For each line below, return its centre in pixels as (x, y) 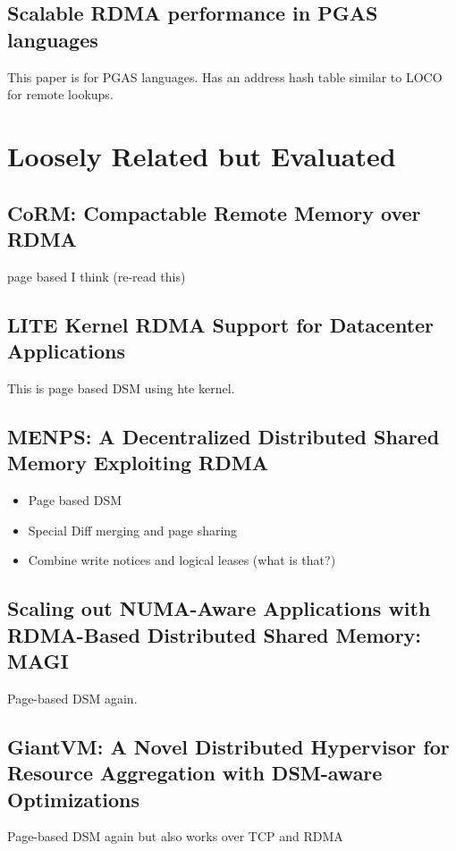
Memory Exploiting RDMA (138, 463)
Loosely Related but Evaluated (202, 155)
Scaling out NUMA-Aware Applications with (219, 608)
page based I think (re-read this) (97, 276)
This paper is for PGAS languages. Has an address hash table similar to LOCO (225, 76)
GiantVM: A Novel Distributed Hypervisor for (228, 746)
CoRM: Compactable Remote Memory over (214, 212)
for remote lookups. (60, 94)
